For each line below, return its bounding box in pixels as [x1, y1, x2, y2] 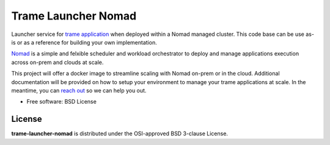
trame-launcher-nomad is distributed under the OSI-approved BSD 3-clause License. [11, 130, 229, 137]
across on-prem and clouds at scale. [11, 58, 104, 66]
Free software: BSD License [26, 98, 97, 105]
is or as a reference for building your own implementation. [11, 38, 157, 46]
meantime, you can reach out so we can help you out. [11, 87, 147, 94]
